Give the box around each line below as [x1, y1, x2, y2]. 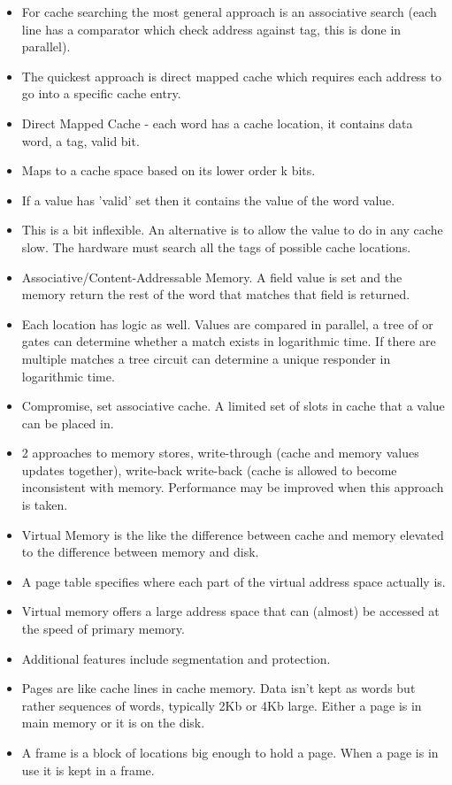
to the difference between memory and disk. [21, 543, 259, 561]
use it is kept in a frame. [21, 760, 155, 779]
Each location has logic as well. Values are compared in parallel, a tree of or [21, 314, 433, 333]
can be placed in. [21, 413, 114, 432]
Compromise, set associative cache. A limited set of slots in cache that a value [21, 396, 445, 415]
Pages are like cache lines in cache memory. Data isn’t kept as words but [21, 679, 416, 697]
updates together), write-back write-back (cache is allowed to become [21, 460, 397, 479]
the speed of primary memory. [21, 620, 185, 638]
